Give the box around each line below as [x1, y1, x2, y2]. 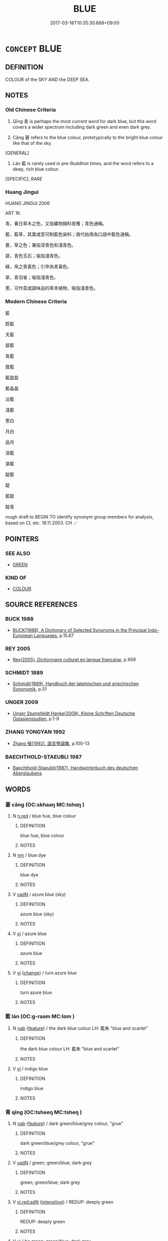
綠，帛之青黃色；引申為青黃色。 [5, 263, 72, 269]
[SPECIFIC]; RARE [5, 176, 43, 182]
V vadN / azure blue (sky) [12, 891, 66, 897]
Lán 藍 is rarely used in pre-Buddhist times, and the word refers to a [12, 161, 154, 167]
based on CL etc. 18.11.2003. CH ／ [5, 520, 78, 526]
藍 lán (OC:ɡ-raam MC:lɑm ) [5, 1013, 75, 1020]
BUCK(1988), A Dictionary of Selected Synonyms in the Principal [12, 627, 147, 633]
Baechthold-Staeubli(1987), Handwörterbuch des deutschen [12, 765, 138, 771]
